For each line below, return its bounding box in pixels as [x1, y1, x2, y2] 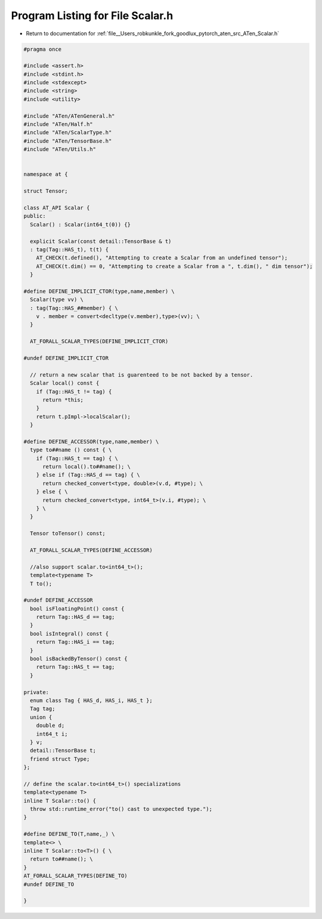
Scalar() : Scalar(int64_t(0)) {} [30, 221, 131, 228]
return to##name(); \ [30, 856, 94, 862]
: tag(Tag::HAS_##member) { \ [30, 304, 119, 312]
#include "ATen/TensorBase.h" [23, 137, 112, 144]
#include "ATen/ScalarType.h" [23, 129, 112, 136]
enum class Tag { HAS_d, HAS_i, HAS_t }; [30, 697, 153, 704]
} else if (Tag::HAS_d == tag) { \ [36, 471, 140, 479]
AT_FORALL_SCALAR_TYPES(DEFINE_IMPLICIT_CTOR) [30, 338, 169, 345]
